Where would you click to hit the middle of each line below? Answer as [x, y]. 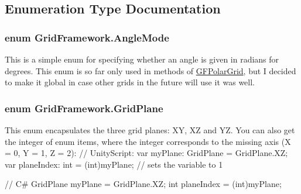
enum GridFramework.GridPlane [84, 108]
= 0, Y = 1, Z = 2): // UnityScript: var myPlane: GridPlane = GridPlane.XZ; [146, 153]
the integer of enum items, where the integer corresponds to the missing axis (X [148, 141]
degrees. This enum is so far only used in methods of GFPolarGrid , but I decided [150, 70]
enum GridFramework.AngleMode [87, 37]
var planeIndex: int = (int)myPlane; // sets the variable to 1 [114, 164]
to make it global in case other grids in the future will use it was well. [130, 82]
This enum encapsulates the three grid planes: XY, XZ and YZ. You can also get [150, 130]
